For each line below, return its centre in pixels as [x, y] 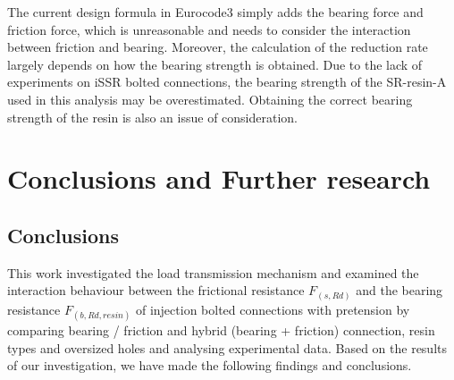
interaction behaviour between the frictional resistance [156, 290]
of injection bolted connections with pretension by [273, 309]
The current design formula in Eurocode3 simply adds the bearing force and [215, 12]
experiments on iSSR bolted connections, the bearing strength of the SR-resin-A [227, 82]
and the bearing [399, 290]
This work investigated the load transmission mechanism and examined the [213, 272]
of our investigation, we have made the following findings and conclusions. [210, 365]
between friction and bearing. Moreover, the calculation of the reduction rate [218, 47]
